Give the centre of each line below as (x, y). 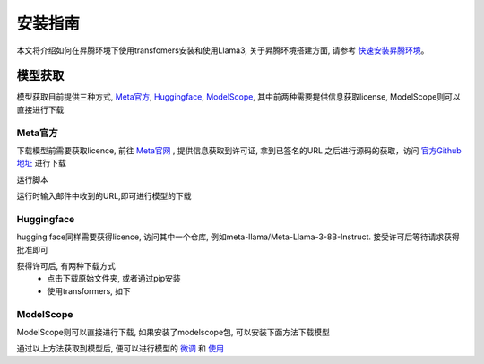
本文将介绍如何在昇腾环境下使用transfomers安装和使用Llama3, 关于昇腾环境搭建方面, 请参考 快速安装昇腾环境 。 (223, 50)
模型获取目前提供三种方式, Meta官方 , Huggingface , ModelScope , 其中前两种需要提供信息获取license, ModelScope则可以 (238, 97)
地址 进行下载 (41, 163)
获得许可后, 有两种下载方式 (66, 266)
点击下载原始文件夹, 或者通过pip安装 (114, 279)
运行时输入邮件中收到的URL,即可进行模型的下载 (104, 196)
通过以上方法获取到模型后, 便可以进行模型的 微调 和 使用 (120, 349)
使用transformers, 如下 (89, 290)
